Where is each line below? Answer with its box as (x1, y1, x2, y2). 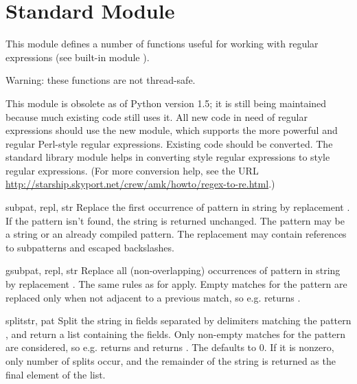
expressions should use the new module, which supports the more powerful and (5, 123, 338, 137)
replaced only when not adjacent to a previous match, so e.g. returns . (5, 290, 301, 304)
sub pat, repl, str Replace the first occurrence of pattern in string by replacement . (5, 200, 350, 214)
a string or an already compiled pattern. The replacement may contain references (5, 227, 347, 241)
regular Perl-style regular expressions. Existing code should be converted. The (5, 136, 333, 150)
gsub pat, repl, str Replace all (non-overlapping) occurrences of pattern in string (5, 263, 341, 278)
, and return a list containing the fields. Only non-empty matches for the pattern (5, 326, 346, 341)
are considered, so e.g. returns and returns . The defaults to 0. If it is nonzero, (5, 340, 334, 354)
